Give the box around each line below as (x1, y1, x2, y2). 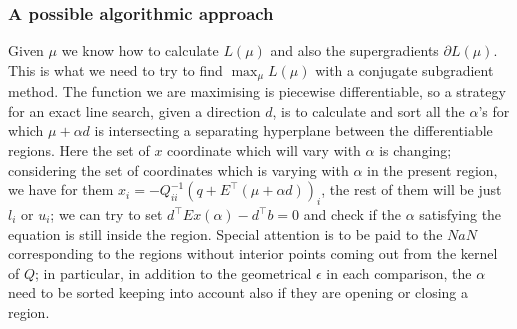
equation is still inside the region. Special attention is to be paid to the (8, 223, 443, 244)
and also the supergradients (270, 40, 439, 61)
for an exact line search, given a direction (8, 100, 261, 121)
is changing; (379, 140, 452, 161)
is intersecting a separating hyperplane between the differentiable (94, 120, 493, 141)
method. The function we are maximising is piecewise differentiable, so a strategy (8, 81, 506, 102)
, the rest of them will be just (321, 179, 502, 200)
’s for (478, 100, 510, 121)
